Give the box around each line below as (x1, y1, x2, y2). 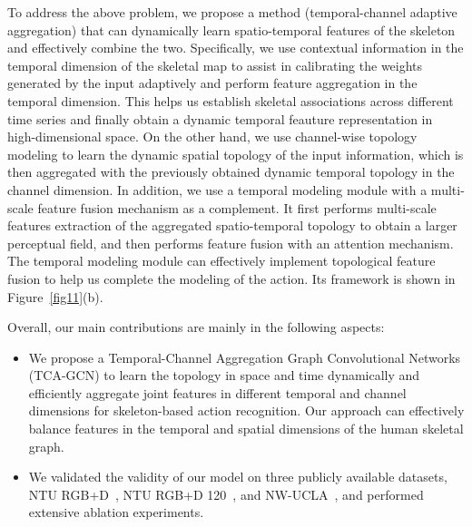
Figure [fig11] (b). (7, 287, 103, 306)
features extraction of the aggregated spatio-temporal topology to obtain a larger (7, 216, 457, 235)
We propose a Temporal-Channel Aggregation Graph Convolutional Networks (28, 347, 461, 366)
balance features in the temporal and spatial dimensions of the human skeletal (28, 419, 464, 438)
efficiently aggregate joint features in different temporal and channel (28, 383, 407, 402)
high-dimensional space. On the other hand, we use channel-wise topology (7, 127, 418, 146)
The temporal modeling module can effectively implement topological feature (7, 251, 436, 270)
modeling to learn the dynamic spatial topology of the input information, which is (7, 144, 464, 163)
